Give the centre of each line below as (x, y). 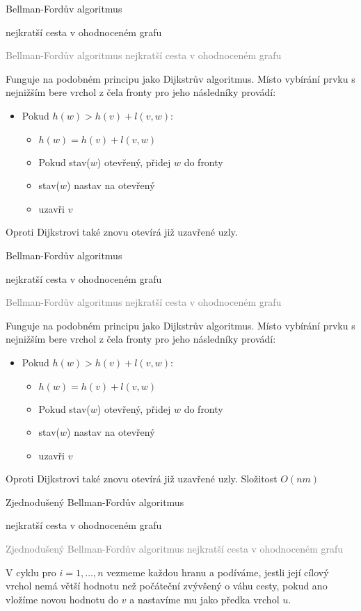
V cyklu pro (31, 572)
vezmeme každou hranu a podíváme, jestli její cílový (218, 572)
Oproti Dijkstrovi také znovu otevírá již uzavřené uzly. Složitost (142, 479)
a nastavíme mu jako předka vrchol (204, 599)
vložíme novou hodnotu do (62, 599)
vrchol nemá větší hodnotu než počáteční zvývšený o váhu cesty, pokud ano (167, 586)
